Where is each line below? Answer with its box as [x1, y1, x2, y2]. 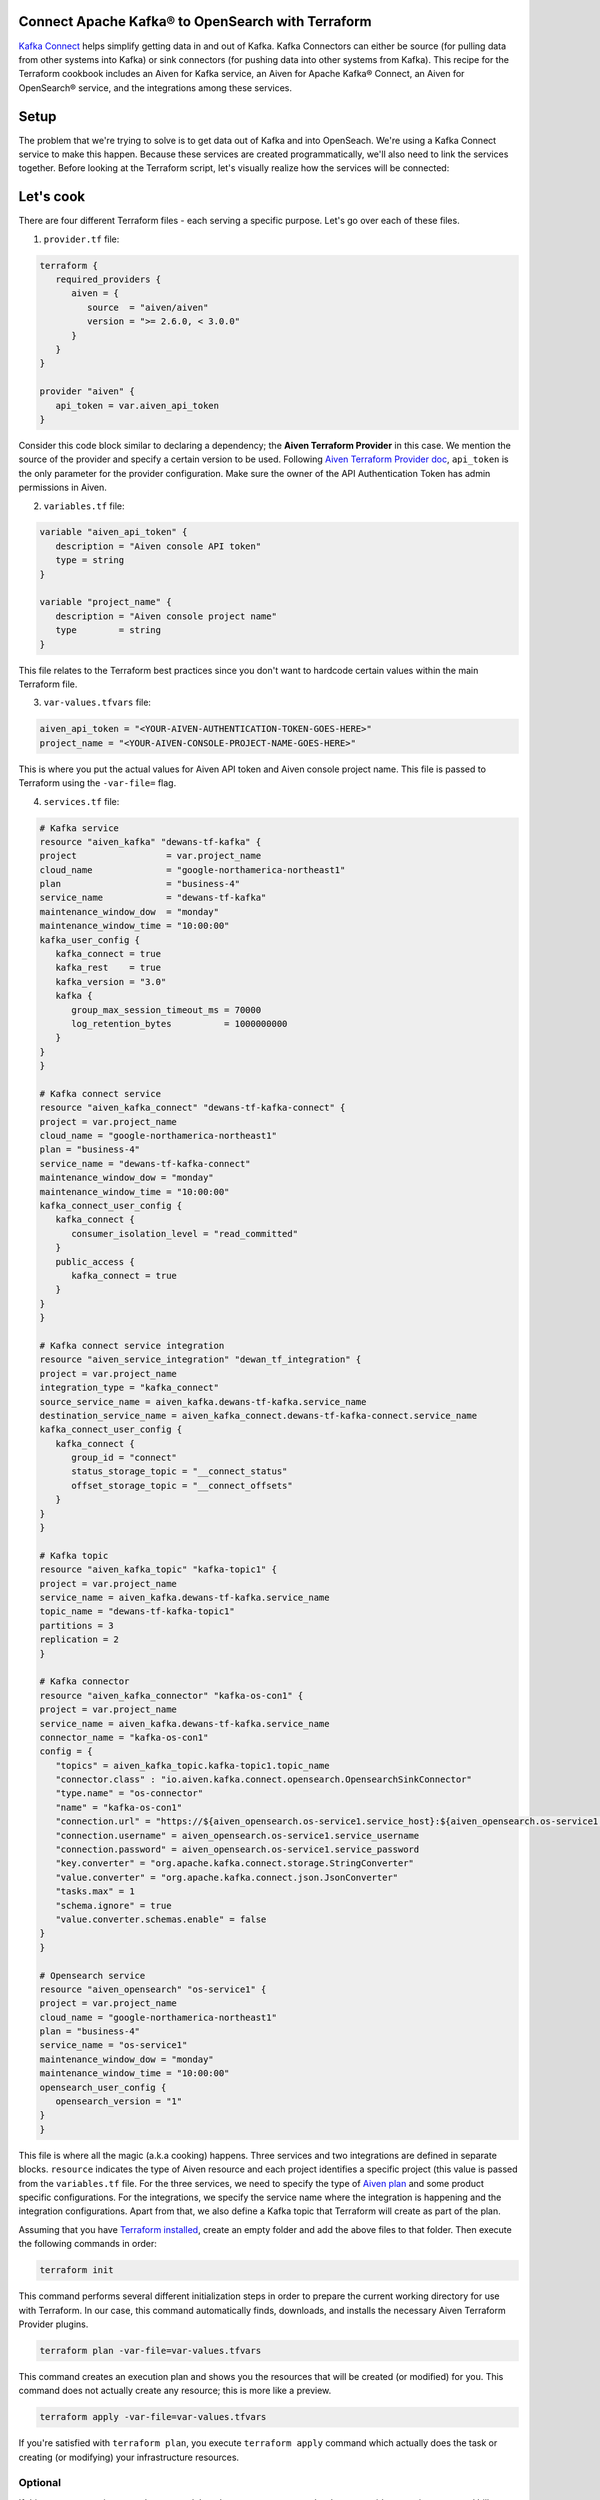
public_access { [55, 1256, 135, 1267]
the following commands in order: [18, 2238, 157, 2250]
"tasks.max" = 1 [55, 1886, 135, 1897]
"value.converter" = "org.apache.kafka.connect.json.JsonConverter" [55, 1871, 399, 1883]
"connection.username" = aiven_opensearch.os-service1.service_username [55, 1830, 420, 1841]
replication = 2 [39, 1634, 120, 1645]
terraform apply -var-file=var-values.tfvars [39, 2411, 267, 2423]
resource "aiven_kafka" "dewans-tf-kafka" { [39, 836, 262, 847]
